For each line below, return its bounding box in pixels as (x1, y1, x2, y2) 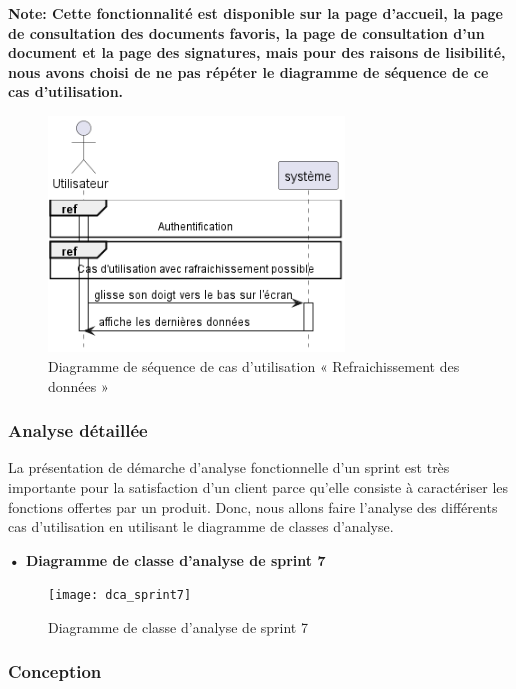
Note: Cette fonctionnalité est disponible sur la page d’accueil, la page (8, 3, 503, 23)
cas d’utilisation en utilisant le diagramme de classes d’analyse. (8, 516, 394, 537)
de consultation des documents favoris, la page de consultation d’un (8, 22, 485, 43)
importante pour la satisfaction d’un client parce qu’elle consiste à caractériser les (8, 476, 509, 497)
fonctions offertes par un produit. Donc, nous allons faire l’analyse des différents (8, 496, 498, 517)
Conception (8, 659, 102, 684)
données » (48, 375, 109, 396)
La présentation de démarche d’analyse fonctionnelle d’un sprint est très (8, 457, 450, 478)
